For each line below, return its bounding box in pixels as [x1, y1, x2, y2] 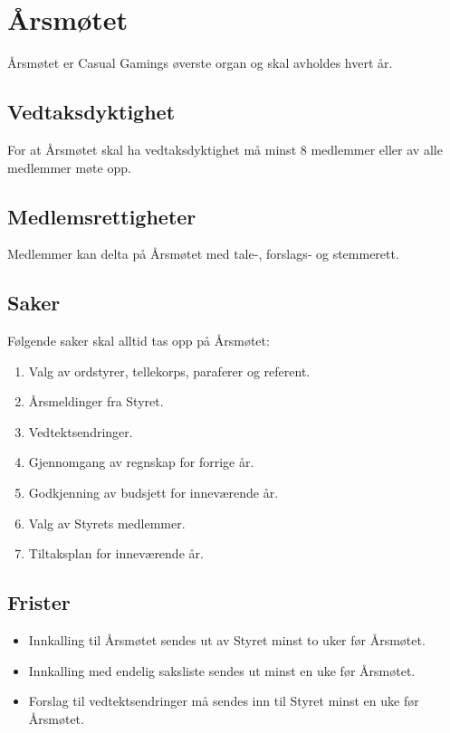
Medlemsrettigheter [7, 202, 196, 230]
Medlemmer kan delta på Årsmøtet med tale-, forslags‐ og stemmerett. [7, 244, 399, 263]
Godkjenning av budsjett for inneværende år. [28, 483, 279, 502]
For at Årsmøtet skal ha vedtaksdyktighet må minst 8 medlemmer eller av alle [7, 139, 443, 158]
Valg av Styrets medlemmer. [28, 513, 186, 532]
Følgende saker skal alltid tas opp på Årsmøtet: [7, 331, 270, 350]
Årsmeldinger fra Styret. [28, 392, 164, 411]
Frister [7, 588, 71, 616]
